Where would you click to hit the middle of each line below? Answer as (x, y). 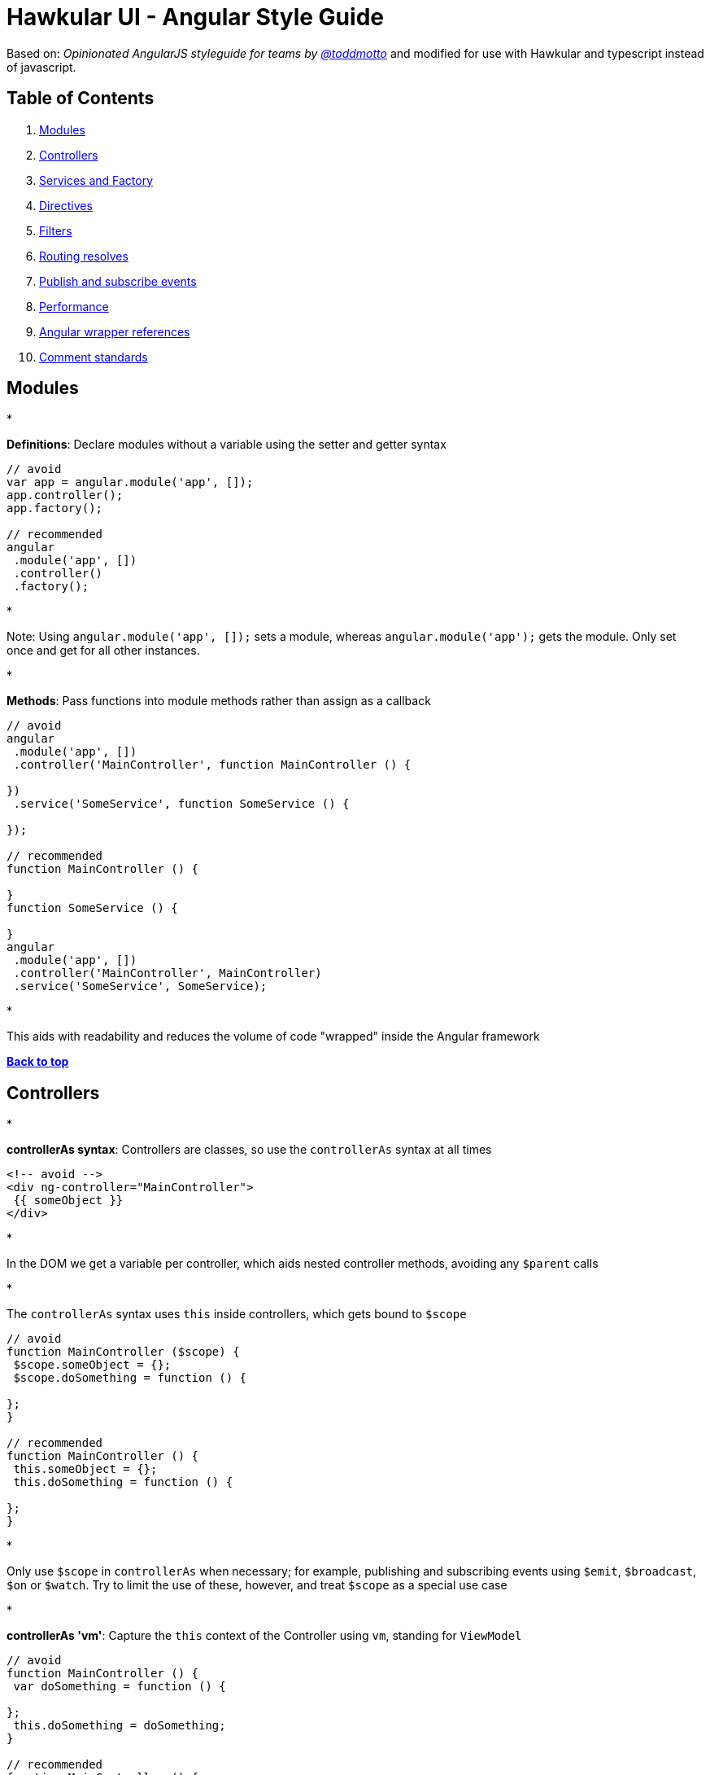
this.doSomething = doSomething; (120, 1726)
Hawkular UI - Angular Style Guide (195, 17)
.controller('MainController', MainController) (168, 973)
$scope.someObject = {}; (92, 1365)
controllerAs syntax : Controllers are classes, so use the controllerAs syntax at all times (249, 1150)
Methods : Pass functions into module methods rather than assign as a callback (219, 701)
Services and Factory (96, 180)
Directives (66, 205)
